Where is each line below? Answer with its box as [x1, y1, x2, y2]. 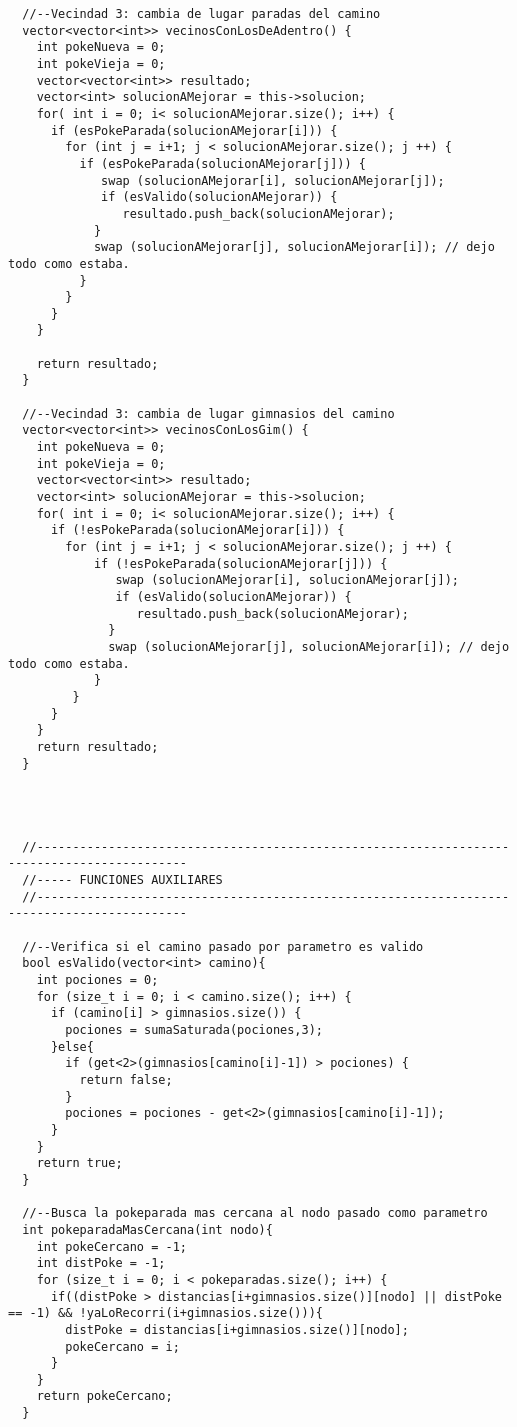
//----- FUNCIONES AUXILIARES [22, 873, 223, 888]
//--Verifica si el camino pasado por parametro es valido [22, 939, 424, 954]
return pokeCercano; [36, 1389, 173, 1404]
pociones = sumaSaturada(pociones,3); [65, 1023, 323, 1038]
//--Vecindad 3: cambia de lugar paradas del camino [22, 7, 381, 21]
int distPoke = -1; [36, 1256, 166, 1271]
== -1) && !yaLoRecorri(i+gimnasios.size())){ [8, 1306, 323, 1321]
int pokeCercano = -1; [36, 1239, 187, 1254]
